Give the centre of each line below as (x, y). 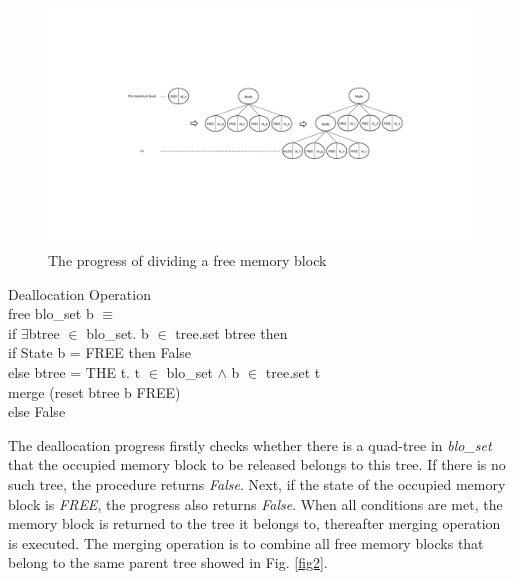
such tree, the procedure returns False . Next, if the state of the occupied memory (257, 484)
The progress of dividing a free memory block (187, 260)
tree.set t (293, 372)
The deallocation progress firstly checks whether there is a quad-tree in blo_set (250, 444)
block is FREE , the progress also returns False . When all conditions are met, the (255, 503)
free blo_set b (51, 313)
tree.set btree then (231, 332)
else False (37, 411)
